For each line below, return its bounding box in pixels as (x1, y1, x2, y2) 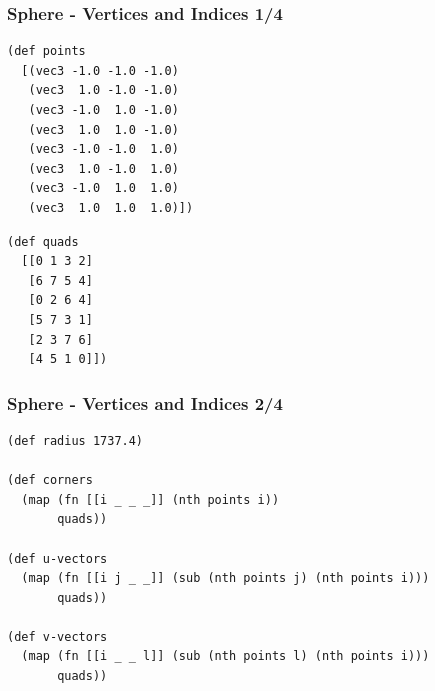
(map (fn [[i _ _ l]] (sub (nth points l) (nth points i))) (21, 649, 430, 664)
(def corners (7, 473, 93, 488)
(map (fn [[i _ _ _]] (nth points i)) (21, 492, 280, 507)
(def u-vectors (7, 551, 108, 566)
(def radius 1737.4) (7, 433, 144, 448)
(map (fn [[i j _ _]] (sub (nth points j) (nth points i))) (21, 571, 430, 586)
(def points (7, 44, 86, 59)
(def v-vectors (7, 629, 108, 644)
